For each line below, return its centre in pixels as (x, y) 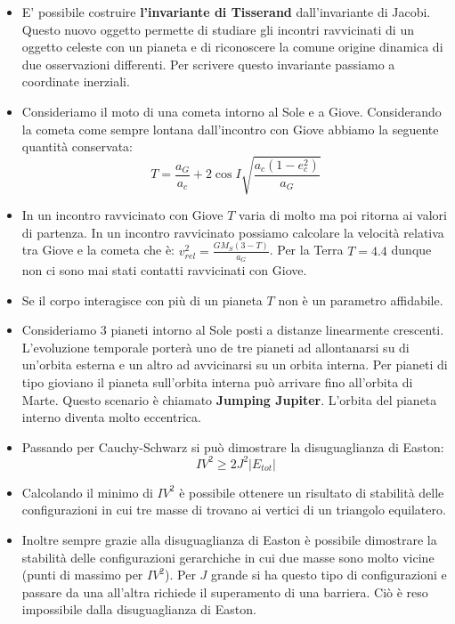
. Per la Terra (306, 250)
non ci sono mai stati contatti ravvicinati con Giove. (164, 270)
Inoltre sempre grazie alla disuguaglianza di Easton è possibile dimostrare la (229, 540)
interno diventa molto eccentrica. (111, 417)
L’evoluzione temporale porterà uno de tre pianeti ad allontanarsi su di (215, 347)
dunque (411, 250)
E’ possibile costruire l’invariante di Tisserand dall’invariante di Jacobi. (226, 12)
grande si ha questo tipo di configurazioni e (329, 575)
